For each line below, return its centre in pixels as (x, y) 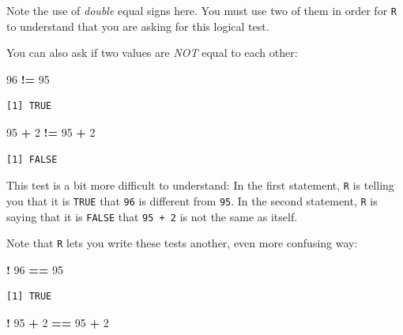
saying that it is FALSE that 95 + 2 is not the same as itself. (152, 216)
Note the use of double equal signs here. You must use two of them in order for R (201, 10)
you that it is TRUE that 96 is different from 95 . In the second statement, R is (192, 200)
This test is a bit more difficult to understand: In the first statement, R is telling (200, 185)
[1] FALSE (32, 159)
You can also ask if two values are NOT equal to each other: (152, 53)
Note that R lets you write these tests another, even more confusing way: (182, 243)
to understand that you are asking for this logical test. (138, 26)
